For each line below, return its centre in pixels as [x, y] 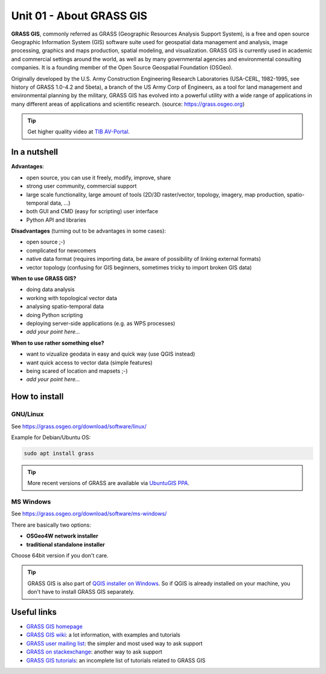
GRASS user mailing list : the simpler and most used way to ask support [114, 643]
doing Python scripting [55, 315]
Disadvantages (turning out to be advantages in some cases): [88, 231]
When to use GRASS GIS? [44, 278]
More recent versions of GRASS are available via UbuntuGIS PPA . [108, 483]
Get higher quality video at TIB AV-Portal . [78, 132]
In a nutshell [35, 152]
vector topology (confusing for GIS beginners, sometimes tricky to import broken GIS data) [139, 267]
